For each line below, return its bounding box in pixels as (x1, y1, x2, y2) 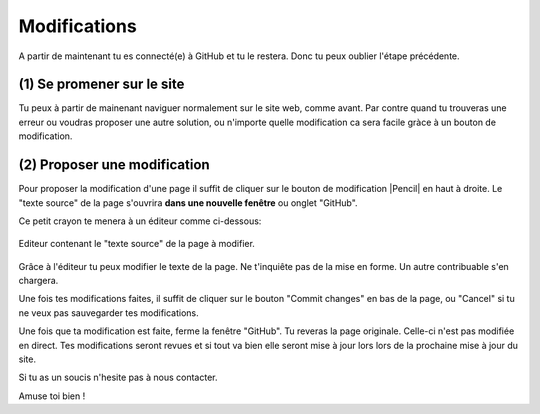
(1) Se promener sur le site (18, 76, 185, 93)
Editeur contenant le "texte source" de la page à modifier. (18, 238, 255, 250)
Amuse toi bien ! (18, 390, 86, 402)
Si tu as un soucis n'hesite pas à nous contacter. (18, 371, 218, 384)
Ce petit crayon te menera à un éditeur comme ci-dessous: (18, 215, 262, 227)
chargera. (18, 275, 59, 287)
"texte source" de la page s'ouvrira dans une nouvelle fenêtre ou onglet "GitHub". (18, 196, 359, 209)
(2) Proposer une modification (18, 156, 210, 174)
